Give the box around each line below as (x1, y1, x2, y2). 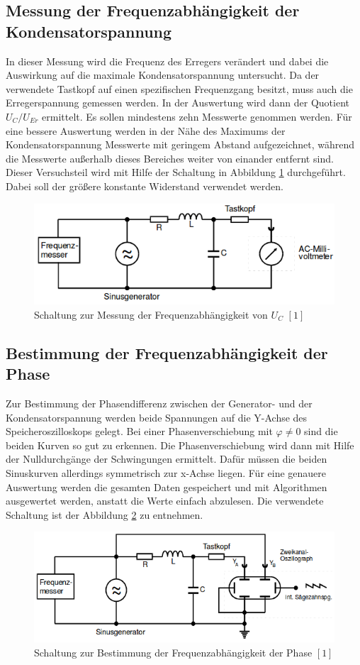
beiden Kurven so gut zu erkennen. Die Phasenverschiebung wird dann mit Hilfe (6, 437, 354, 452)
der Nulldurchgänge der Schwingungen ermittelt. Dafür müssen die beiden (6, 451, 327, 466)
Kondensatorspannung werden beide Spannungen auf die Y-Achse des (6, 410, 308, 424)
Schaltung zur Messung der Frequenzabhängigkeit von (34, 307, 268, 321)
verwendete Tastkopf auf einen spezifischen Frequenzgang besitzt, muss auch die (6, 81, 353, 96)
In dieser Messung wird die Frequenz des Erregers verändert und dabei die (6, 53, 329, 68)
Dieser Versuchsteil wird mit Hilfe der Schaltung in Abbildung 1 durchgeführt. (6, 165, 346, 180)
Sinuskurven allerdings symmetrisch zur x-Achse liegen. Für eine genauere (6, 465, 327, 480)
